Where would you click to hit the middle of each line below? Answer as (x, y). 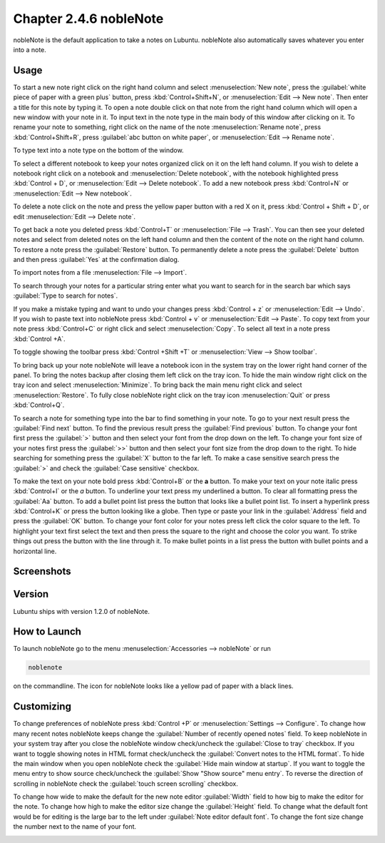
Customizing (42, 707)
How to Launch (47, 632)
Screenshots (42, 571)
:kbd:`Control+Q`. (39, 405)
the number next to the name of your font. (75, 827)
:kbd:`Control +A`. (39, 338)
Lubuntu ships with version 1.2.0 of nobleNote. (81, 611)
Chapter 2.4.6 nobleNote (88, 19)
